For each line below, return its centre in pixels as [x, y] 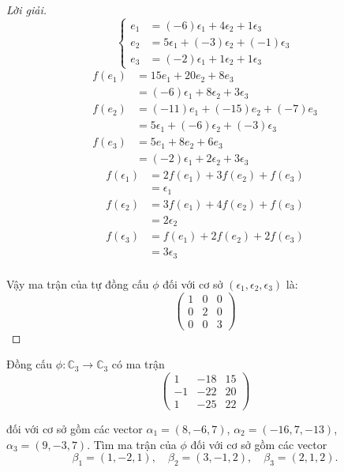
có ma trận [138, 364]
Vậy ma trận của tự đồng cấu [78, 283]
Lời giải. [27, 9]
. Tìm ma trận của [132, 444]
